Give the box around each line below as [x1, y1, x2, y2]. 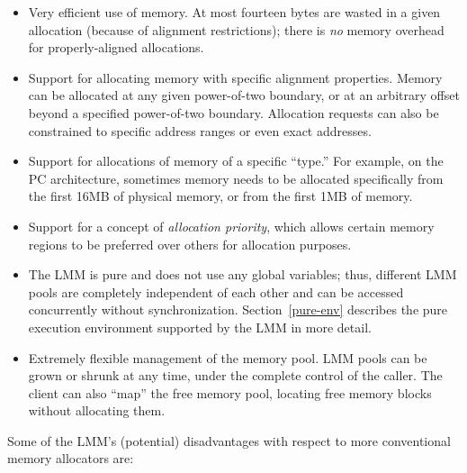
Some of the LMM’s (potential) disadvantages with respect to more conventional [7, 431, 451, 450]
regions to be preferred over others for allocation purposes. [28, 234, 352, 253]
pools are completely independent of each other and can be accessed [28, 282, 404, 301]
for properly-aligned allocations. [28, 38, 204, 57]
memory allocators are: [7, 449, 134, 468]
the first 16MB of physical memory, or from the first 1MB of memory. [28, 186, 413, 205]
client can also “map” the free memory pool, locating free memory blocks [28, 383, 432, 402]
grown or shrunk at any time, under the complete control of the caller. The [28, 366, 443, 385]
